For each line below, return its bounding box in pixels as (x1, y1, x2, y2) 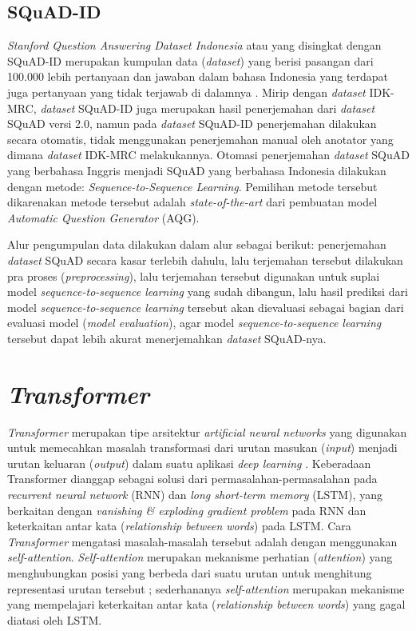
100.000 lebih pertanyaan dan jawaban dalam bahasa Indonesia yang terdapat (7, 68, 389, 85)
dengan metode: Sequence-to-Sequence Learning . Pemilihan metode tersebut (7, 178, 378, 194)
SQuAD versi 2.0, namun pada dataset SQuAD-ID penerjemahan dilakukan (7, 115, 377, 132)
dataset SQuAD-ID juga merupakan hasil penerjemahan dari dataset (40, 99, 375, 116)
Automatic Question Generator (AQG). (7, 209, 200, 226)
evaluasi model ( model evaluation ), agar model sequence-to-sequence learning (7, 314, 382, 331)
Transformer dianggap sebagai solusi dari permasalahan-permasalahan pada (7, 470, 378, 487)
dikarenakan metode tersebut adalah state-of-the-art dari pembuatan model (7, 194, 378, 210)
